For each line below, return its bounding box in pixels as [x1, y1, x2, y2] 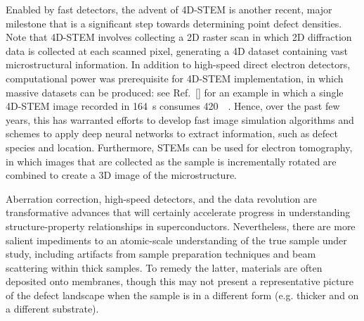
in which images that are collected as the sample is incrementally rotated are [6, 153, 337, 168]
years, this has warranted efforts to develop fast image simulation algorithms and [6, 112, 354, 127]
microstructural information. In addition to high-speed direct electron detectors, [6, 57, 351, 72]
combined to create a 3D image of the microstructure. [6, 168, 237, 182]
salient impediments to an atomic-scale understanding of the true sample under [6, 232, 347, 247]
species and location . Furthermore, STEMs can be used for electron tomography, [6, 139, 353, 154]
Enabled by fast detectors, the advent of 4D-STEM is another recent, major [6, 2, 332, 16]
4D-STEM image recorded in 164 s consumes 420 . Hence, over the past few [6, 99, 340, 113]
